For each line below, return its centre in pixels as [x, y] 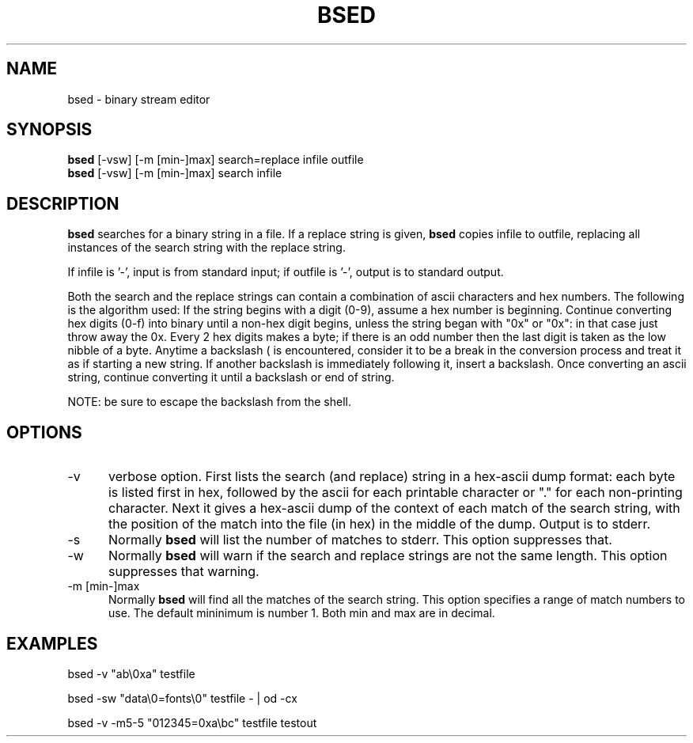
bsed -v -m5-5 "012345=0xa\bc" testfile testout [192, 722]
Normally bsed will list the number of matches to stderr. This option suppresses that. [360, 540]
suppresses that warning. [184, 572]
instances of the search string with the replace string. [206, 248]
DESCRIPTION [63, 203]
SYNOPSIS [49, 130]
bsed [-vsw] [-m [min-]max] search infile [175, 173]
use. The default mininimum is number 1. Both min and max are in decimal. [302, 613]
